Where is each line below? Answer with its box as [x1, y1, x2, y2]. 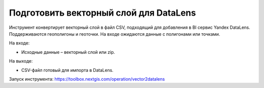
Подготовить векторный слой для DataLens [9, 7, 196, 18]
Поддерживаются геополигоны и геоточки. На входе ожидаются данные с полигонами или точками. [9, 31, 220, 37]
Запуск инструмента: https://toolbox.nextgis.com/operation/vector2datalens [9, 76, 165, 82]
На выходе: [9, 58, 33, 64]
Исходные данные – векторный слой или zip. [21, 49, 115, 55]
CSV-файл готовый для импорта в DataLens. [21, 67, 113, 73]
